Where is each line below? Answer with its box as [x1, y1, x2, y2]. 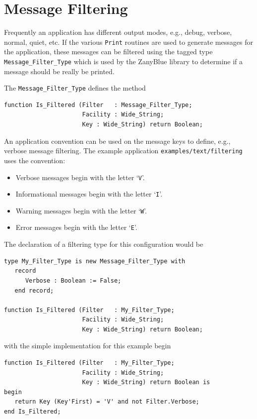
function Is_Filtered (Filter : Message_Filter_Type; [4, 101, 193, 108]
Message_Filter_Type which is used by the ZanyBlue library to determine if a [4, 56, 243, 66]
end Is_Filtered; [4, 408, 61, 416]
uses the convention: [4, 155, 65, 165]
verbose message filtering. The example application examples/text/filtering [4, 145, 243, 156]
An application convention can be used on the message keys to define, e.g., [4, 135, 231, 146]
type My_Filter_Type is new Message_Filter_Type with [4, 257, 186, 265]
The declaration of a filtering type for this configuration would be [4, 239, 203, 249]
